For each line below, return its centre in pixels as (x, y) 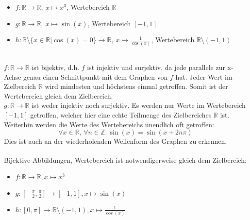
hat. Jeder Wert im (204, 76)
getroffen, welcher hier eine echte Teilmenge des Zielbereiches (121, 115)
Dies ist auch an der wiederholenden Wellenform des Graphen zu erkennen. (116, 141)
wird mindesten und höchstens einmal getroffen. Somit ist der (136, 86)
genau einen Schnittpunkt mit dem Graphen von (96, 76)
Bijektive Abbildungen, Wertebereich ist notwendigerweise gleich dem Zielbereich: (125, 160)
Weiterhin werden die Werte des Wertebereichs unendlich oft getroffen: (109, 124)
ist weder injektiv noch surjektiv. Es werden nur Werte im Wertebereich (139, 105)
